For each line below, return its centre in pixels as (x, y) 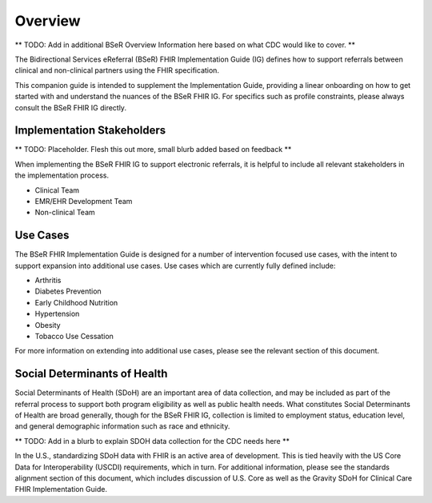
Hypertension (57, 314)
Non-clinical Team (65, 213)
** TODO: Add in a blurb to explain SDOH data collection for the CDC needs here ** (152, 441)
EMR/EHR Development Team (84, 201)
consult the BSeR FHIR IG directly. (71, 107)
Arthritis (48, 281)
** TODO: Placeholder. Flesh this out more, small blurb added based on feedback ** (153, 150)
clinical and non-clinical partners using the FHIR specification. (117, 70)
